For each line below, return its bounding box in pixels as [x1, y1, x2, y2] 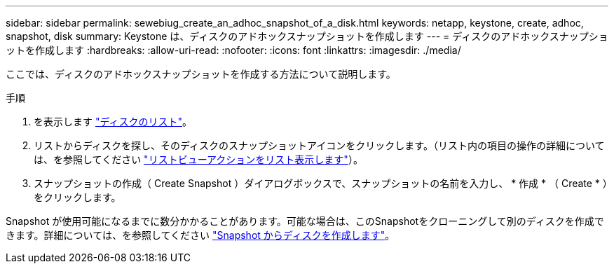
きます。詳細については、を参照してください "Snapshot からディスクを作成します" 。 [6, 229, 395, 241]
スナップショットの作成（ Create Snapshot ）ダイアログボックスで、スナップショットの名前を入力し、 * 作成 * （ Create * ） [34, 177, 608, 189]
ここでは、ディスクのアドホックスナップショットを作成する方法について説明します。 [6, 68, 396, 80]
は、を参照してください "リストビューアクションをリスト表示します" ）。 [34, 153, 363, 165]
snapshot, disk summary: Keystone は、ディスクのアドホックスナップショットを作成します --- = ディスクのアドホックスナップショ [6, 30, 608, 42]
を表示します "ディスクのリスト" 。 [34, 116, 192, 127]
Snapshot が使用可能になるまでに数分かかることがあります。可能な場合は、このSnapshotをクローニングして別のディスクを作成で [6, 215, 604, 227]
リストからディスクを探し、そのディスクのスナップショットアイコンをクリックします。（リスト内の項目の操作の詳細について [34, 139, 605, 151]
